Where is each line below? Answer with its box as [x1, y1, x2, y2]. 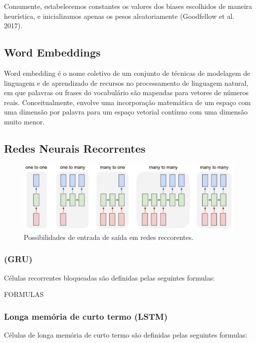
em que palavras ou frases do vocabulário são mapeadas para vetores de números [4, 87, 249, 98]
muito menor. [4, 116, 45, 126]
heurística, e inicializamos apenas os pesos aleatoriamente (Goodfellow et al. [4, 10, 235, 21]
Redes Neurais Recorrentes [4, 140, 146, 156]
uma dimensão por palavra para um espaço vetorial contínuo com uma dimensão [4, 107, 248, 117]
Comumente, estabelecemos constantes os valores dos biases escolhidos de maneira [4, 1, 253, 11]
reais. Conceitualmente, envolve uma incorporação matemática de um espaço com [4, 97, 251, 107]
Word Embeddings [4, 45, 101, 60]
